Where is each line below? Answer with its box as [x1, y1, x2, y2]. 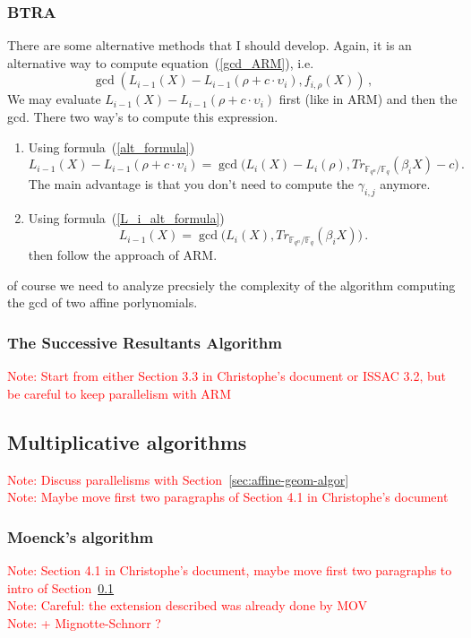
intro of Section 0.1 [7, 578, 115, 597]
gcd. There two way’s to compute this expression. [7, 108, 278, 125]
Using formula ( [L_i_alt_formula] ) [28, 208, 225, 227]
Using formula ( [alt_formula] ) [28, 137, 195, 156]
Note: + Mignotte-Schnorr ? [7, 613, 161, 632]
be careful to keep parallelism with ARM [7, 384, 232, 402]
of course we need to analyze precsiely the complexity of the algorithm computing [7, 275, 456, 294]
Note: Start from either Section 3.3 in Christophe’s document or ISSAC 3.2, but [7, 366, 446, 385]
